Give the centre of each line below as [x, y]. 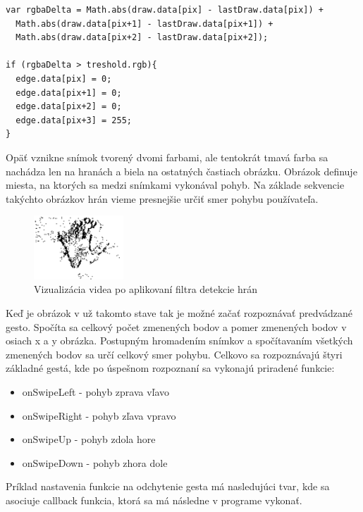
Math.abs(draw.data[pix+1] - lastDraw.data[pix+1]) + [144, 24]
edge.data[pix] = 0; [64, 79]
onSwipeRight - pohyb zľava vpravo [99, 415]
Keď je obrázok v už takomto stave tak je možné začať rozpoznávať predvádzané [179, 312]
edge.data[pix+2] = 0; [69, 107]
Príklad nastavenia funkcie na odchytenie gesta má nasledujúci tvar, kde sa [168, 486]
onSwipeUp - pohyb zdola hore [89, 439]
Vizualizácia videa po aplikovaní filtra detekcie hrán [146, 289]
